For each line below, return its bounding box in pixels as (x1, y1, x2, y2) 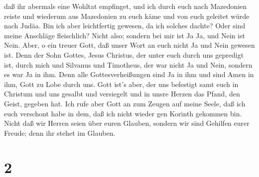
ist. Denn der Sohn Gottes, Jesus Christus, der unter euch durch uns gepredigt (4, 49, 244, 60)
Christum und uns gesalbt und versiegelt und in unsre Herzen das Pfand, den (4, 88, 240, 99)
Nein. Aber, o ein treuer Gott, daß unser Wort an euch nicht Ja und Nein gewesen (4, 40, 255, 50)
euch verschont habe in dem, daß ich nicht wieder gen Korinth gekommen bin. (4, 108, 242, 118)
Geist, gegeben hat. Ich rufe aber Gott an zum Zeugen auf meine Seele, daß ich (4, 98, 246, 108)
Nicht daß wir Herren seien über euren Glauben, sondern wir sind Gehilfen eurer (4, 118, 250, 128)
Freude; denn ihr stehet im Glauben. (4, 127, 116, 138)
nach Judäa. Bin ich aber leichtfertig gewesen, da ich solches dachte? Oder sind (4, 20, 246, 31)
